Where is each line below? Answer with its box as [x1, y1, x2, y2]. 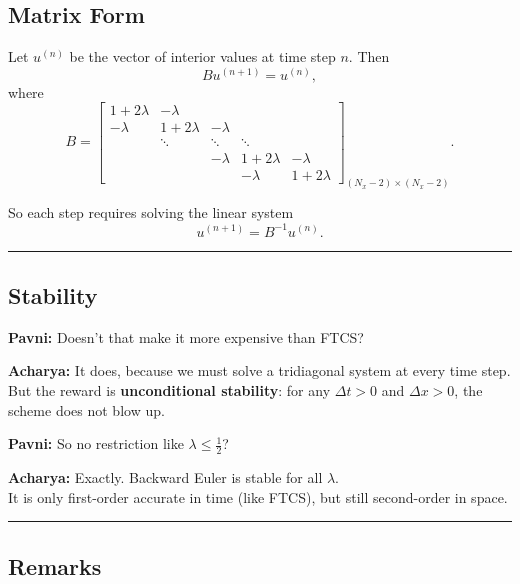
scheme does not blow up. [8, 399, 165, 420]
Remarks [8, 550, 102, 581]
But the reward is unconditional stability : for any [8, 379, 331, 400]
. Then [348, 46, 390, 67]
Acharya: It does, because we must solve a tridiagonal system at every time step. [8, 360, 511, 381]
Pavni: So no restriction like [8, 433, 184, 454]
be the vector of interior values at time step [69, 46, 336, 67]
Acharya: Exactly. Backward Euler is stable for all [8, 466, 323, 487]
